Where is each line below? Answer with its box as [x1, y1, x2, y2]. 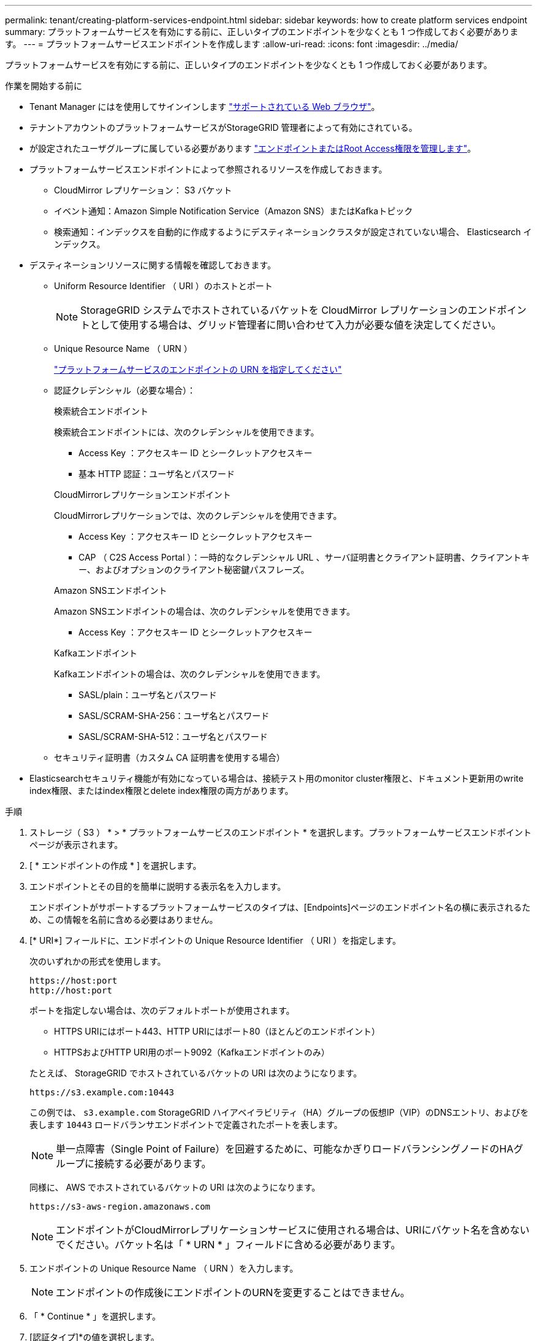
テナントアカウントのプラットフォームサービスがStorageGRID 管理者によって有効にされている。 [29, 122, 417, 133]
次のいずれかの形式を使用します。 [29, 956, 166, 966]
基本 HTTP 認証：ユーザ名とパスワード [78, 468, 235, 479]
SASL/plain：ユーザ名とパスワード [78, 690, 217, 700]
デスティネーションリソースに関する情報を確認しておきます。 [29, 260, 276, 270]
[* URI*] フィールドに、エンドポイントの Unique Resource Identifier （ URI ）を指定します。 [29, 935, 402, 946]
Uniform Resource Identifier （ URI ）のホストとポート [54, 281, 273, 291]
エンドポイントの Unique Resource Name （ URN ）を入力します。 [29, 1263, 299, 1273]
